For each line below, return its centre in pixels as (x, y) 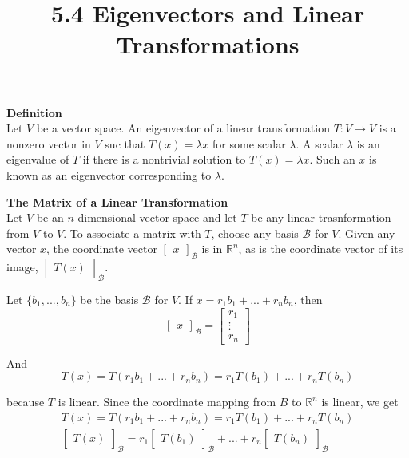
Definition (34, 112)
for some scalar (249, 143)
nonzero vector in (49, 143)
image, (22, 267)
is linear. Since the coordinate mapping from (167, 402)
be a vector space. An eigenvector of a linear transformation (183, 128)
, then (308, 299)
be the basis (109, 299)
